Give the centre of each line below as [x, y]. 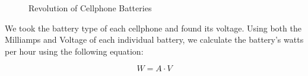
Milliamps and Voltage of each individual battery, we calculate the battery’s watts [154, 39]
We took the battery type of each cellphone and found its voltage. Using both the [153, 28]
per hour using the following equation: [74, 51]
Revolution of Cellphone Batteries [90, 8]
